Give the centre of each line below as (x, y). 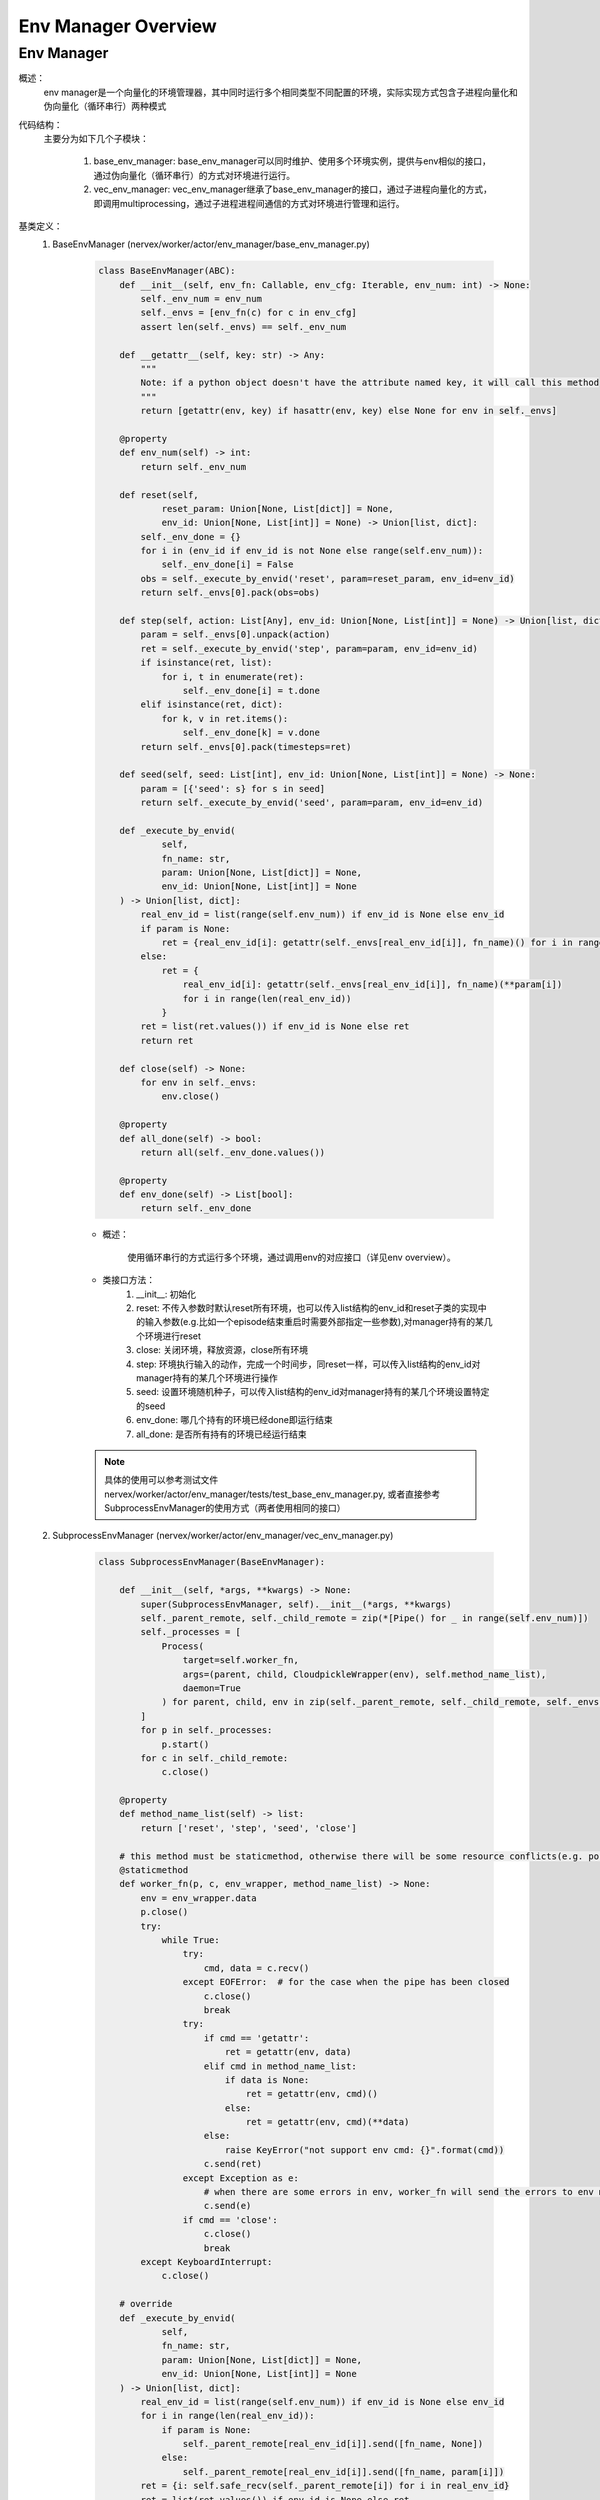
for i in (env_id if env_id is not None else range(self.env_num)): (312, 551)
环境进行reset (173, 1336)
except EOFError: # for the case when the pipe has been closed (346, 1982)
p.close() (164, 1912)
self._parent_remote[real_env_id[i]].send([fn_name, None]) (333, 2444)
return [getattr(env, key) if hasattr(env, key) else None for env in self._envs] (348, 411)
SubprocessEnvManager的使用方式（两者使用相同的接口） (225, 1508)
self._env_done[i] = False (227, 564)
